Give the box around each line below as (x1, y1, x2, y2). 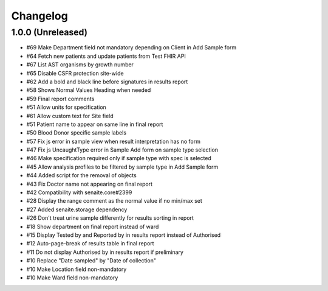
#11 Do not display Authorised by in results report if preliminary (26, 248, 183, 256)
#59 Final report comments (26, 95, 95, 102)
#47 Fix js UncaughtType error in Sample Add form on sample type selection (26, 146, 219, 153)
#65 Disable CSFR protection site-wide (26, 69, 124, 77)
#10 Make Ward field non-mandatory (26, 274, 118, 281)
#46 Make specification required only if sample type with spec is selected (26, 155, 212, 162)
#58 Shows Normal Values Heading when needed (26, 86, 151, 94)
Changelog (11, 9, 68, 23)
